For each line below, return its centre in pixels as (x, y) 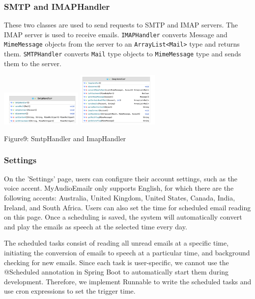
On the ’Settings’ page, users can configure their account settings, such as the (121, 178)
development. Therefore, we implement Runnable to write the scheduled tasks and (128, 281)
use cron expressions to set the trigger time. (70, 291)
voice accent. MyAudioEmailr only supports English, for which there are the (119, 188)
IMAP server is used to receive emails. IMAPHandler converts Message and (116, 34)
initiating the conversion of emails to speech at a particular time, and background (127, 252)
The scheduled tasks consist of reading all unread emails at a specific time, (116, 243)
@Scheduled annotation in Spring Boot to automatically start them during (116, 272)
